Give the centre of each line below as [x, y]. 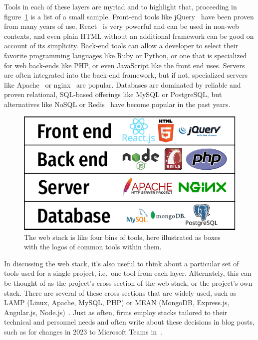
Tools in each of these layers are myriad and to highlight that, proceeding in [121, 6]
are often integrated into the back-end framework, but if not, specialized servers [126, 75]
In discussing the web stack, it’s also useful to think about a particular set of [122, 263]
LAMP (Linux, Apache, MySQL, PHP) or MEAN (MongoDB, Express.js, [117, 302]
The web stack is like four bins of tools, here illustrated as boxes [122, 237]
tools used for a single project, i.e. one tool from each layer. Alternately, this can [128, 273]
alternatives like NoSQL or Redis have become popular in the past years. [117, 104]
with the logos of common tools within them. [93, 247]
